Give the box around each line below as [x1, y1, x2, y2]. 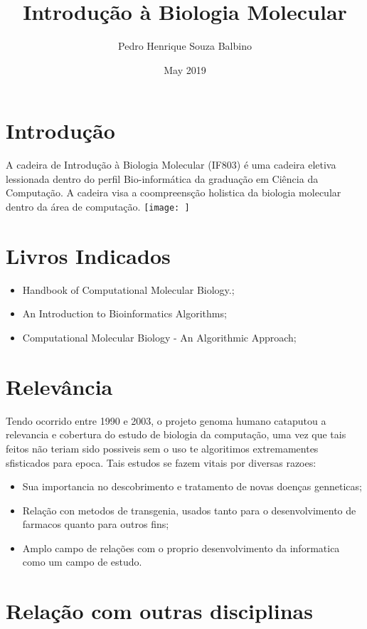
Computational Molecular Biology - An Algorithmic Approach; [22, 330, 297, 344]
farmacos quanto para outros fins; [22, 517, 169, 532]
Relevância [6, 371, 113, 401]
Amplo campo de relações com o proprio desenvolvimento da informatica [22, 540, 340, 555]
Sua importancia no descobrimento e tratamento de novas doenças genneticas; [22, 479, 362, 494]
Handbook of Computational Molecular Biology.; [22, 282, 235, 297]
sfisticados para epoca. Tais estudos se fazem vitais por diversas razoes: [6, 455, 317, 470]
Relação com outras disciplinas [6, 596, 313, 625]
